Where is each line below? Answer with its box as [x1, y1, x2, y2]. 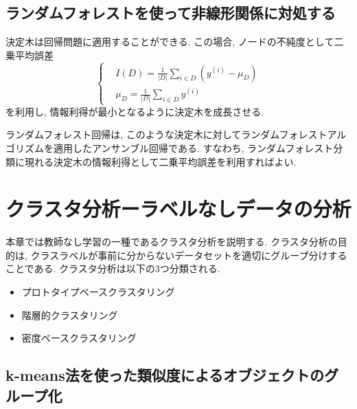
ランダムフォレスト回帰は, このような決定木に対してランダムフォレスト [5, 127, 327, 142]
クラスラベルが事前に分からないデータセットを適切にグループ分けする [30, 247, 347, 262]
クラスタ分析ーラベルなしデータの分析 [5, 195, 352, 223]
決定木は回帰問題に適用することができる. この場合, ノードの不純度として [5, 34, 334, 49]
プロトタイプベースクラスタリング [21, 285, 175, 299]
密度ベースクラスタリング [21, 331, 137, 345]
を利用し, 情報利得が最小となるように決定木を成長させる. [5, 104, 264, 118]
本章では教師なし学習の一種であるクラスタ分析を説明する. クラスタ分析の [5, 234, 338, 249]
